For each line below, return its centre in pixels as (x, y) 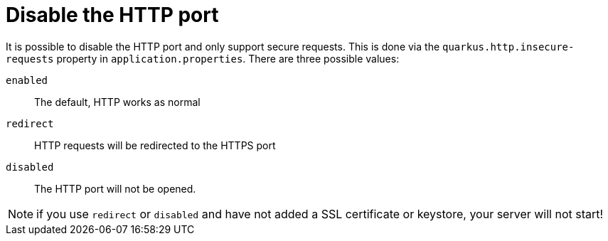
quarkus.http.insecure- (508, 47)
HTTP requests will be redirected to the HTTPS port (155, 145)
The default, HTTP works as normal (117, 102)
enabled (27, 80)
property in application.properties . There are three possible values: (228, 58)
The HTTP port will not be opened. (115, 188)
